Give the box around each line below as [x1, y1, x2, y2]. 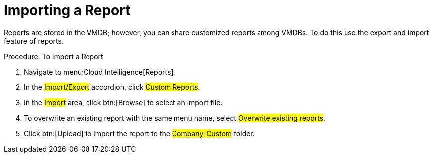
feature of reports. [4, 36, 64, 45]
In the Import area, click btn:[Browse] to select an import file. [24, 98, 223, 107]
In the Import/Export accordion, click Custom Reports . [24, 82, 200, 91]
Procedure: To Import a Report [4, 52, 103, 61]
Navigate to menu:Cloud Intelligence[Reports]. [24, 67, 175, 76]
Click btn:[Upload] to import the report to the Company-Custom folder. [24, 129, 255, 138]
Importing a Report [4, 2, 131, 19]
